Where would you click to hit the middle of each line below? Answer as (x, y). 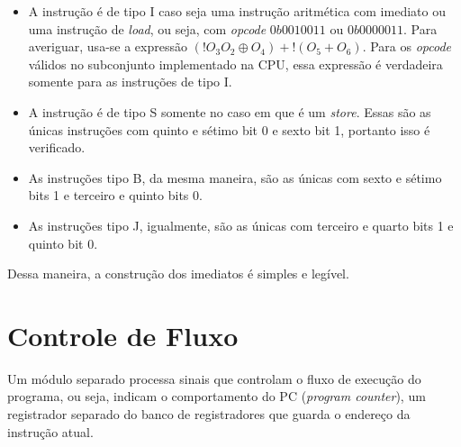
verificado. (57, 147)
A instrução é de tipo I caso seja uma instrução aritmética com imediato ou (237, 11)
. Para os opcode (407, 46)
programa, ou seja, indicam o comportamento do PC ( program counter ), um (217, 396)
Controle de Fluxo (123, 335)
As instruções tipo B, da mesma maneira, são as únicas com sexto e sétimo (235, 177)
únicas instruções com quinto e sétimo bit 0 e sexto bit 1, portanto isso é (229, 129)
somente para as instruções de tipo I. (130, 82)
